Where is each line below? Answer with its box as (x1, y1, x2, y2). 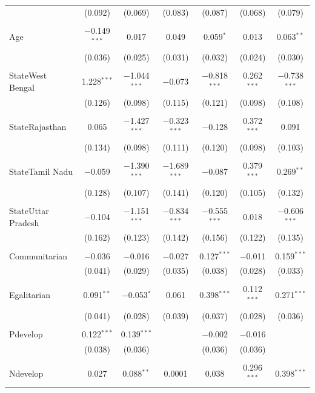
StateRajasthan (9, 120, 67, 132)
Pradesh (9, 216, 39, 229)
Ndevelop (9, 366, 44, 379)
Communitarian (9, 249, 68, 262)
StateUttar (9, 204, 49, 216)
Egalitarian (9, 288, 50, 301)
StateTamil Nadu (9, 165, 73, 178)
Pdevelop (9, 327, 43, 340)
